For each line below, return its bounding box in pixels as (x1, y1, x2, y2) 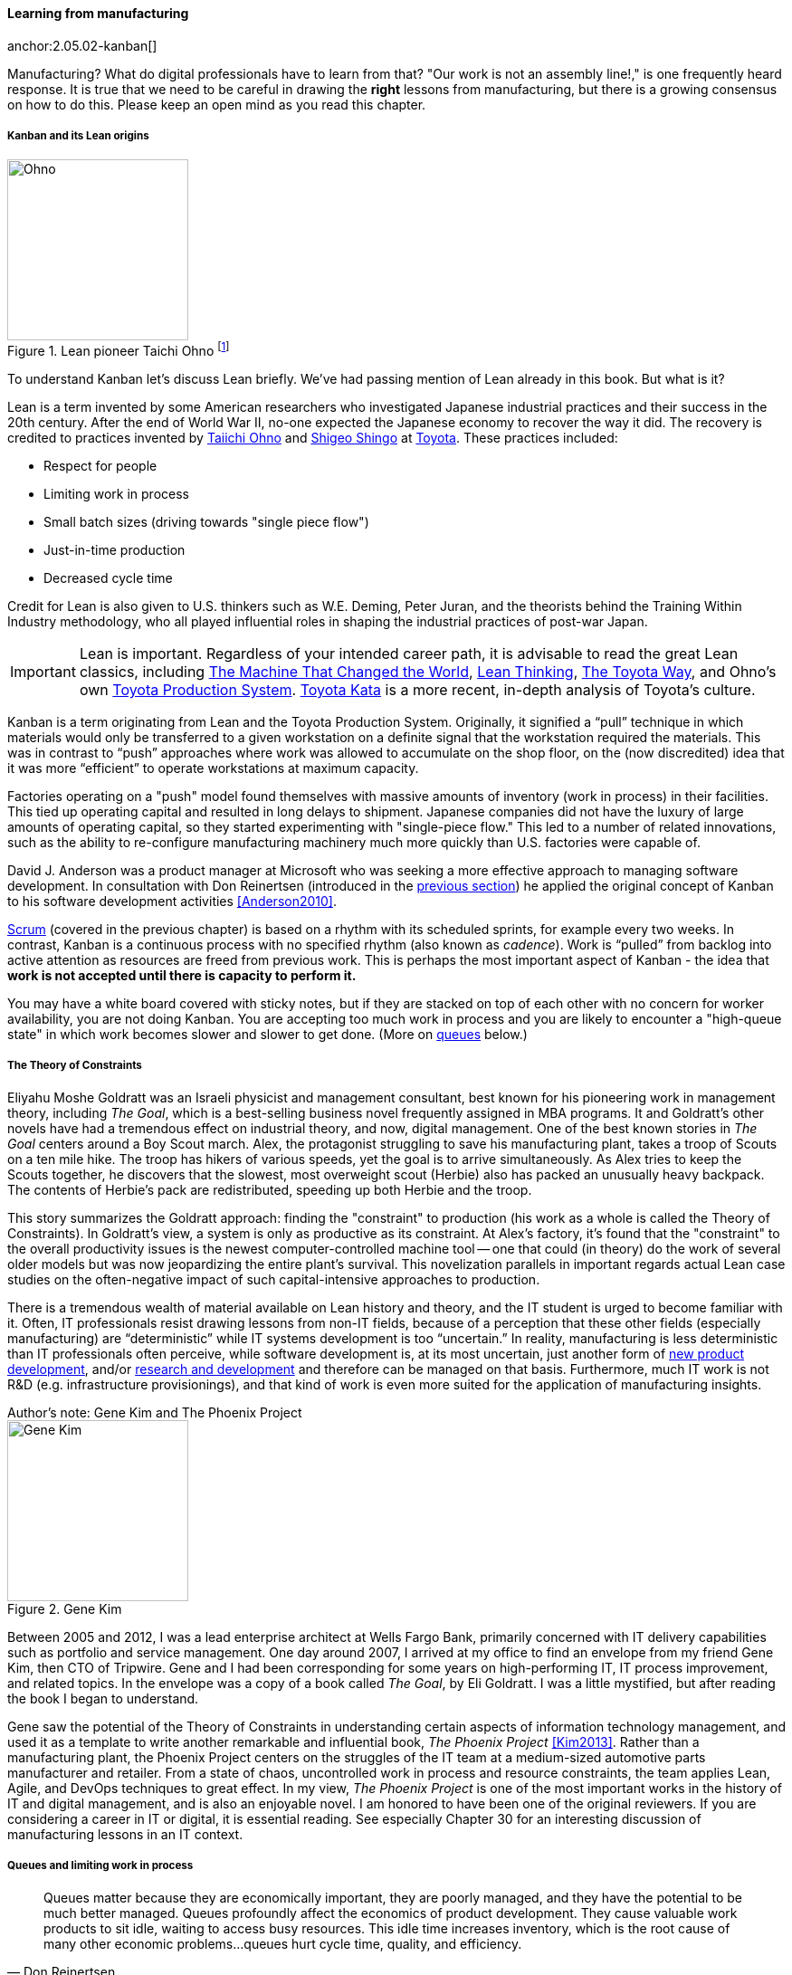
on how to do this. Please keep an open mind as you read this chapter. (7, 96, 426, 112)
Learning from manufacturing (7, 5, 189, 21)
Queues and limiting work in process (7, 1859, 194, 1873)
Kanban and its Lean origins (7, 129, 149, 142)
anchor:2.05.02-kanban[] (7, 37, 157, 53)
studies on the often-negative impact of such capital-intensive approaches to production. (7, 1271, 540, 1287)
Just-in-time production (43, 542, 186, 558)
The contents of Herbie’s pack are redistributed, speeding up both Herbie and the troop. (7, 1181, 532, 1197)
